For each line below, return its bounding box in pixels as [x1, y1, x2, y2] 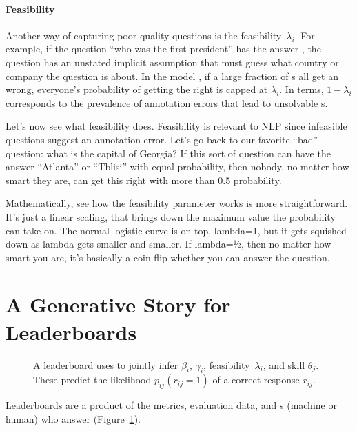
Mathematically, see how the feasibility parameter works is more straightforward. [6, 196, 348, 210]
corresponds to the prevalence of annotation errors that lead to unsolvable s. [6, 95, 328, 110]
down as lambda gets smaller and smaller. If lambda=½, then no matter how [6, 237, 331, 251]
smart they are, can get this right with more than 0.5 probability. [6, 172, 282, 187]
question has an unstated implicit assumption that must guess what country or [6, 54, 339, 69]
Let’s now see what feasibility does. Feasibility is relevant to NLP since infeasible [6, 119, 347, 133]
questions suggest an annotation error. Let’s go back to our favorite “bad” [6, 132, 318, 146]
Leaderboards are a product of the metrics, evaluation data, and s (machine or [6, 398, 337, 412]
